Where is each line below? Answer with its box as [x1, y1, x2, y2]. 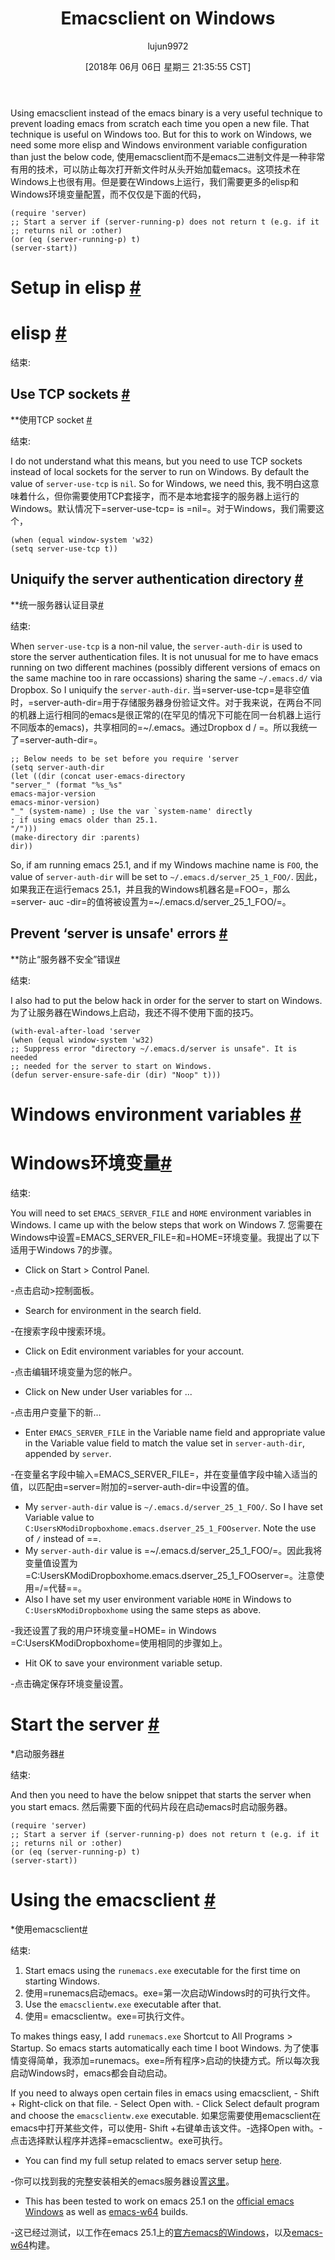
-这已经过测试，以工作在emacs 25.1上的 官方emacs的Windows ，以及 [10, 2226, 292, 2238]
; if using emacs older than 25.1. [10, 815, 159, 825]
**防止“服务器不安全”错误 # [10, 953, 121, 965]
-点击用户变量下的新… [10, 1406, 102, 1418]
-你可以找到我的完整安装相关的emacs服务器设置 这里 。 [10, 2175, 235, 2187]
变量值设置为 [24, 1557, 78, 1569]
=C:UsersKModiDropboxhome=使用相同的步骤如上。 [10, 1637, 228, 1649]
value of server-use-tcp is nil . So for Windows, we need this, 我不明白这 [10, 477, 311, 489]
